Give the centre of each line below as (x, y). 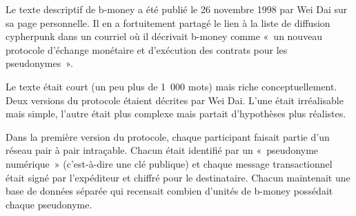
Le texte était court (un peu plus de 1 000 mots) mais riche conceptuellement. (171, 86)
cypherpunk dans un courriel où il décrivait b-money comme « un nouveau (164, 36)
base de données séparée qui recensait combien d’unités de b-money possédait (169, 191)
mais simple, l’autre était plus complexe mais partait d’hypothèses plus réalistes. (176, 114)
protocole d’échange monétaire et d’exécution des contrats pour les (147, 49)
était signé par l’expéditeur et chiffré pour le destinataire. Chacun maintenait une (178, 177)
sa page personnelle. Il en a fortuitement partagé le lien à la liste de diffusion (168, 22)
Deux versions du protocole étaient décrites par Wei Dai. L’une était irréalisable (175, 100)
